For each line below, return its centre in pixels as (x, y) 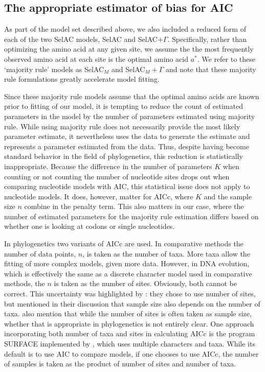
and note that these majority (211, 69)
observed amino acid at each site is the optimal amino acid (96, 59)
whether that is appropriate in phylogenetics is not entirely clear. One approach (129, 323)
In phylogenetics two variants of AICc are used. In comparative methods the (124, 243)
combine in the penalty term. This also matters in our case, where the (134, 206)
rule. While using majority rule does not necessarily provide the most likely (122, 126)
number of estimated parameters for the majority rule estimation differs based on (131, 216)
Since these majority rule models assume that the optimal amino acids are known (132, 96)
